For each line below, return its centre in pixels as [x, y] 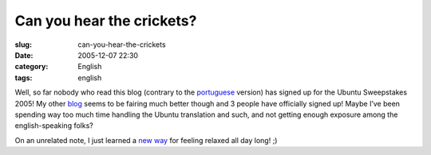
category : [32, 67]
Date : [24, 55]
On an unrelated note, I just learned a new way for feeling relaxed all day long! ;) [146, 140]
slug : [23, 45]
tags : [24, 77]
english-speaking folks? [54, 126]
